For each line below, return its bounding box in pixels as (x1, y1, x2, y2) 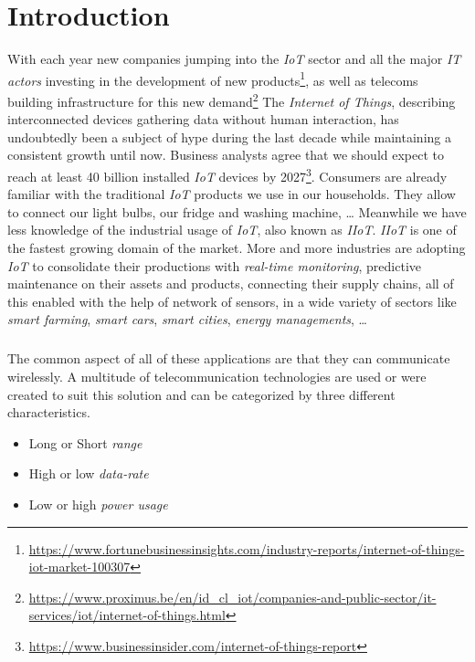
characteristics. (7, 403, 90, 422)
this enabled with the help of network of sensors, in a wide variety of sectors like (7, 291, 457, 310)
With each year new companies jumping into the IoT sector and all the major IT (7, 49, 461, 68)
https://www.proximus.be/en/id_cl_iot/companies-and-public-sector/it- (28, 587, 437, 606)
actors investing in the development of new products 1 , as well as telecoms (7, 68, 418, 89)
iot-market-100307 (28, 557, 131, 576)
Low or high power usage (28, 494, 168, 513)
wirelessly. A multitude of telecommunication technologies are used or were (7, 366, 427, 385)
